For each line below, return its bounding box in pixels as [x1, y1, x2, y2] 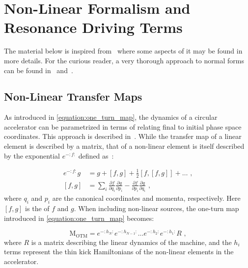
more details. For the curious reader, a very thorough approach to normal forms [4, 55, 244, 65]
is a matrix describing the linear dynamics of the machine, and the [31, 237, 232, 247]
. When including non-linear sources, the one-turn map [74, 203, 239, 214]
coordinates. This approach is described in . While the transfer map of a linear [4, 131, 242, 141]
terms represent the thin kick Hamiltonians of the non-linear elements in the [4, 246, 234, 257]
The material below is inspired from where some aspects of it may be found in [4, 46, 243, 56]
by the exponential [4, 150, 60, 161]
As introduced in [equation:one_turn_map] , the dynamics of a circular [4, 112, 218, 122]
